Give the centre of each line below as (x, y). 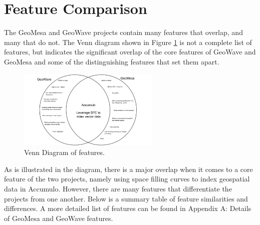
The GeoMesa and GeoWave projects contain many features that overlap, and (123, 32)
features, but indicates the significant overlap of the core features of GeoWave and (130, 52)
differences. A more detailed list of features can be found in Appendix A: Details (128, 208)
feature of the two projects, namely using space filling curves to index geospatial (127, 179)
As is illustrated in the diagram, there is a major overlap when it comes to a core (128, 169)
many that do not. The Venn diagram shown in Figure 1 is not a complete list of (128, 42)
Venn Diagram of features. (64, 152)
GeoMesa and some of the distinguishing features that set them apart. (112, 61)
